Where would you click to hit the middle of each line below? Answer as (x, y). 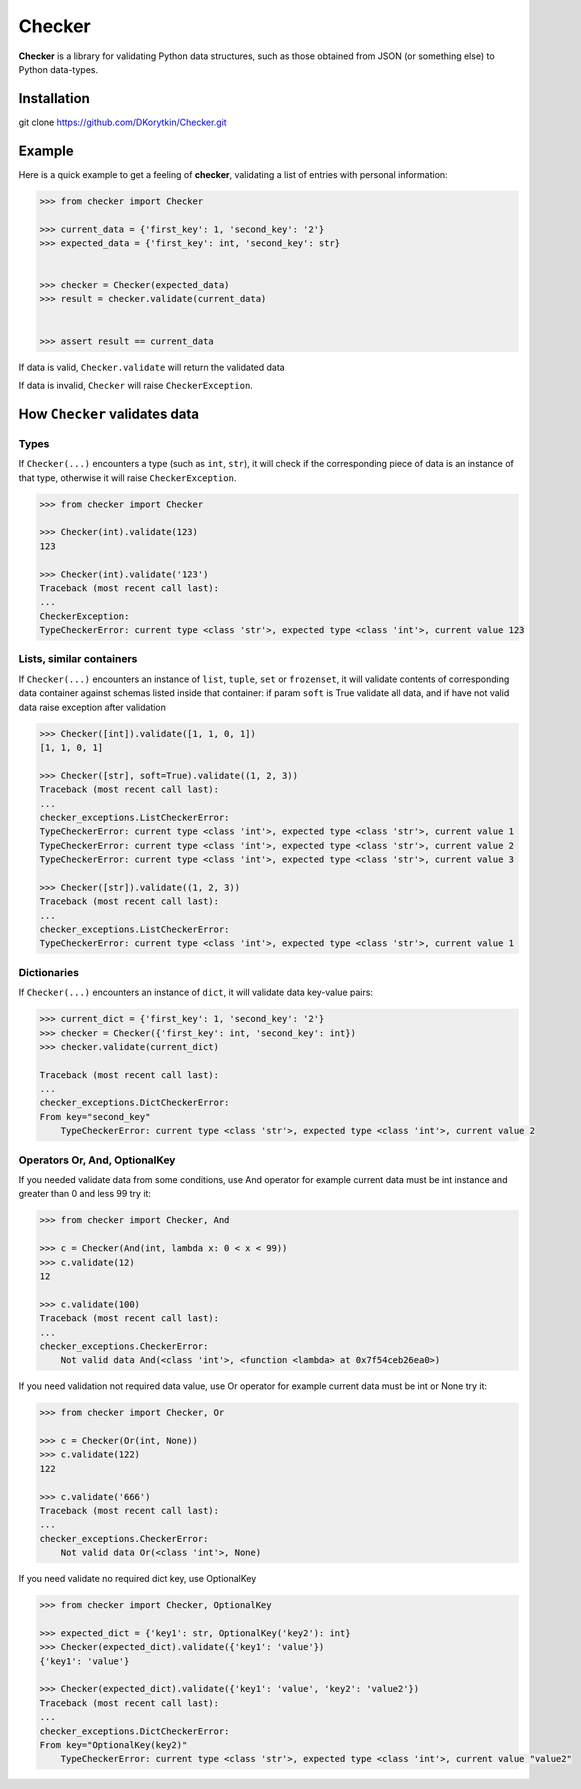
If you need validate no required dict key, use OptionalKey (137, 1579)
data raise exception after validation (92, 707)
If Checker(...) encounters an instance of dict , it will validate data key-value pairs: (196, 992)
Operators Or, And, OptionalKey (97, 1160)
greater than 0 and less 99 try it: (85, 1194)
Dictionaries (49, 972)
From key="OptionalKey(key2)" (113, 1745)
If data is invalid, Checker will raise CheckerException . (136, 386)
